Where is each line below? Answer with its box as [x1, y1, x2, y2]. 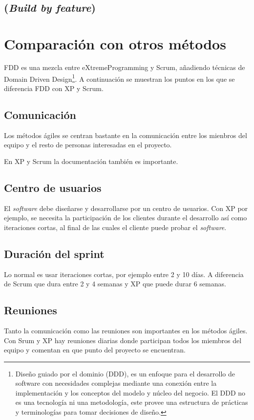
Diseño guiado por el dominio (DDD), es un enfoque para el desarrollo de [15, 368, 235, 378]
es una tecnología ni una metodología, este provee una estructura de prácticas [15, 397, 248, 407]
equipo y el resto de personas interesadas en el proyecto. [4, 140, 172, 150]
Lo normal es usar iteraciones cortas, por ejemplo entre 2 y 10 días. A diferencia [4, 269, 244, 279]
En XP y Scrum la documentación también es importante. [4, 156, 178, 166]
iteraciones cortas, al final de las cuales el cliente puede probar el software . [4, 222, 227, 232]
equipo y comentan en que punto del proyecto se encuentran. [4, 345, 186, 355]
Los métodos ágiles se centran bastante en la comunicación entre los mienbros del [4, 130, 247, 140]
